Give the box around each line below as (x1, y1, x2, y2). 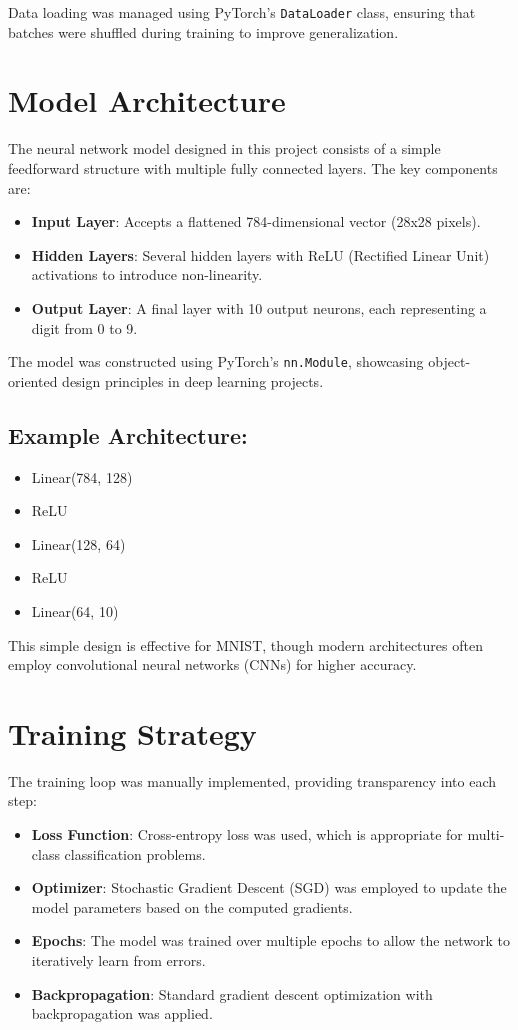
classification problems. (64, 843, 206, 864)
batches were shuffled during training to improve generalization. (8, 21, 399, 42)
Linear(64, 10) (31, 600, 119, 621)
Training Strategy (8, 712, 257, 753)
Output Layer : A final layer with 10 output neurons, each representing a (31, 297, 487, 318)
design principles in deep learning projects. (62, 370, 324, 391)
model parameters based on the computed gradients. (31, 896, 353, 917)
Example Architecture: (8, 419, 248, 450)
